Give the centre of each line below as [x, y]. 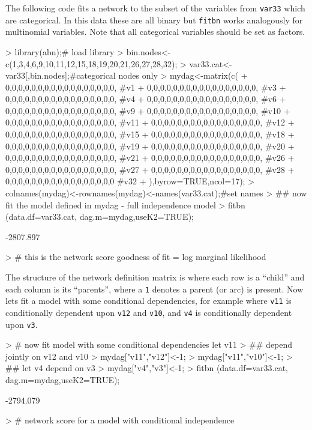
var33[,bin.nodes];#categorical [61, 75]
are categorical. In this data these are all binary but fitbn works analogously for [154, 20]
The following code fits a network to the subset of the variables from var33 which [155, 8]
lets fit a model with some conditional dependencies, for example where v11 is [148, 301]
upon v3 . [22, 324]
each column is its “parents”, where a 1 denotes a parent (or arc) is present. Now [154, 289]
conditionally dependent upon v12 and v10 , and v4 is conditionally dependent [149, 312]
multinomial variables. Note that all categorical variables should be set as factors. [155, 32]
